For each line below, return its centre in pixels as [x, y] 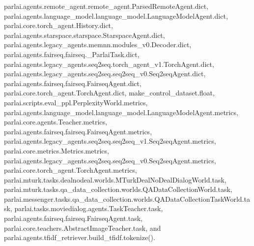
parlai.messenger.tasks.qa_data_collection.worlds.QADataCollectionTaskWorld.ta [127, 199]
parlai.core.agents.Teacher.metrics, [56, 122]
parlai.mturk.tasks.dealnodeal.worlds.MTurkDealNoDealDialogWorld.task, [115, 179]
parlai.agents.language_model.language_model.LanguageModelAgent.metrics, [121, 112]
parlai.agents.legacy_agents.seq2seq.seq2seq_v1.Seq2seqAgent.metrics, [110, 141]
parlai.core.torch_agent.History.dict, [58, 25]
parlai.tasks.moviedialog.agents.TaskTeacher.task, [89, 208]
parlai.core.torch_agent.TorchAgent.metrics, [71, 170]
